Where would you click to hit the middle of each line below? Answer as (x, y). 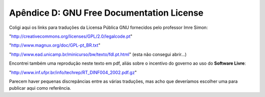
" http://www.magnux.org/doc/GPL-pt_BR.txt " (55, 45)
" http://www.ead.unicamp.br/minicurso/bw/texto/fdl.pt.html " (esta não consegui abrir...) (98, 54)
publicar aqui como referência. (40, 88)
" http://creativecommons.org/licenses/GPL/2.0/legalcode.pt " (71, 36)
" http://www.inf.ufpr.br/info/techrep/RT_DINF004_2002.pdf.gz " (73, 72)
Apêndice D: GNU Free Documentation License (106, 13)
